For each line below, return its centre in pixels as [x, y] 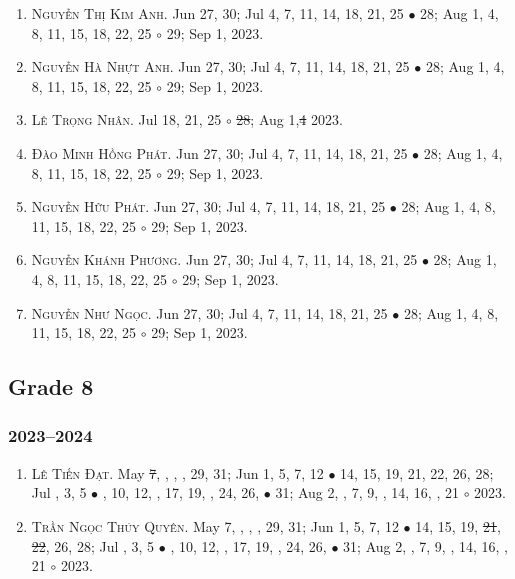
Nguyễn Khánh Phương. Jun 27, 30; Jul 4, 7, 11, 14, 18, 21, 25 [224, 259]
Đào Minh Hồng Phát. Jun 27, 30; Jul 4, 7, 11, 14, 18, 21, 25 [219, 152]
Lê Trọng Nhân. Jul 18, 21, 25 [126, 119]
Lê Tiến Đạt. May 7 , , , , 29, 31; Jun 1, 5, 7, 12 [177, 472]
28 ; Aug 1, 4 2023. [289, 119]
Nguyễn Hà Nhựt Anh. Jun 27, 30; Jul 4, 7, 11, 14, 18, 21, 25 [220, 66]
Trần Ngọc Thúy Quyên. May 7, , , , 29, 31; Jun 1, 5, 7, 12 [215, 525]
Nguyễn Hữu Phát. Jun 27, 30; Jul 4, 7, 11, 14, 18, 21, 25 [208, 206]
